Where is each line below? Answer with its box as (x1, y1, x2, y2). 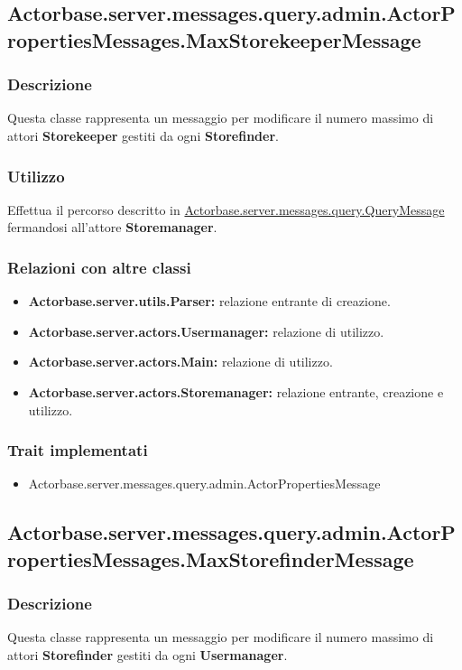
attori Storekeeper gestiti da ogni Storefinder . (7, 126, 279, 144)
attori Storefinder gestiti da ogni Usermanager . (7, 645, 288, 664)
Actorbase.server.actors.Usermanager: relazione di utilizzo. (28, 321, 384, 340)
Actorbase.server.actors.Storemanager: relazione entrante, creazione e (28, 382, 444, 401)
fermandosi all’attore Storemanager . (7, 218, 217, 237)
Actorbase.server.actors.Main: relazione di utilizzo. (28, 352, 333, 371)
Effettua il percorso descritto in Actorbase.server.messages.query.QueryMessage (7, 200, 445, 219)
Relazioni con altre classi (7, 256, 191, 278)
